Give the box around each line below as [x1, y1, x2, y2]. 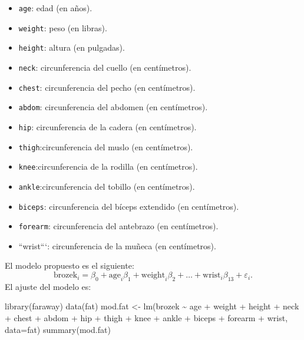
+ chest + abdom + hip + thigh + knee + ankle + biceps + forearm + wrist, [5, 312, 288, 324]
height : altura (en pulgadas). [18, 41, 125, 54]
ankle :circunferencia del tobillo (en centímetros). [18, 180, 195, 192]
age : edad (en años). [18, 2, 92, 14]
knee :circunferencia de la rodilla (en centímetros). [18, 160, 198, 173]
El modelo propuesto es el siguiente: [5, 259, 134, 272]
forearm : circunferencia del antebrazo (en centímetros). [18, 220, 219, 232]
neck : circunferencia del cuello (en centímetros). [18, 61, 191, 73]
